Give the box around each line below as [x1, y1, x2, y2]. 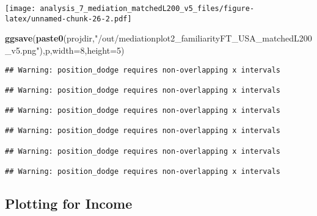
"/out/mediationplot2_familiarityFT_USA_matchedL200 [95, 32, 312, 45]
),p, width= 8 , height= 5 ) [39, 43, 125, 56]
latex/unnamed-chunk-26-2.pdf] [5, 14, 132, 23]
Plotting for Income [5, 194, 133, 213]
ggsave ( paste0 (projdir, [5, 32, 95, 45]
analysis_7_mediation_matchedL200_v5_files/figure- [40, 4, 255, 13]
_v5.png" [5, 43, 40, 56]
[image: [5, 4, 36, 13]
